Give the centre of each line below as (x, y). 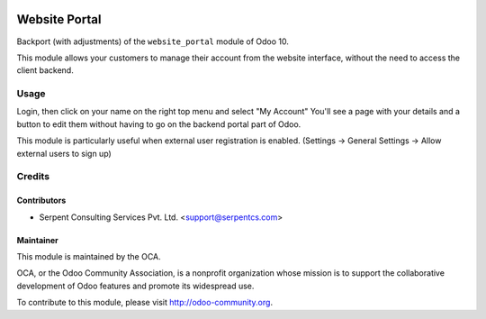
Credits (33, 177)
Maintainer (37, 240)
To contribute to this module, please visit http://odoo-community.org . (145, 303)
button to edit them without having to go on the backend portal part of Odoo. (159, 124)
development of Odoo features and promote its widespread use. (135, 286)
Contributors (41, 201)
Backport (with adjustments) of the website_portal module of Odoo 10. (153, 41)
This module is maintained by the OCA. (89, 256)
